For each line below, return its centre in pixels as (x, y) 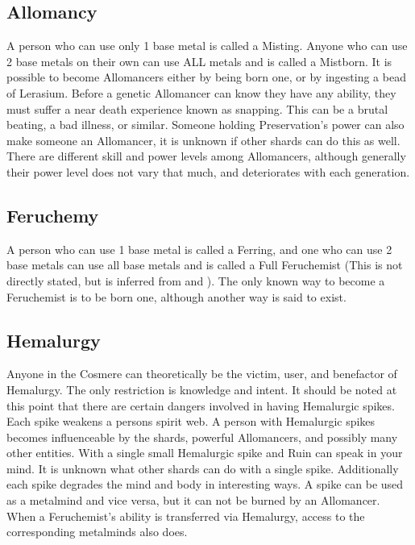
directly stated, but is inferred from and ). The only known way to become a (196, 280)
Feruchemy (53, 215)
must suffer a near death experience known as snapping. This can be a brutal (197, 108)
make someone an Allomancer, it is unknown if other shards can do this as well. (203, 140)
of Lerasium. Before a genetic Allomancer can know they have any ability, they (201, 92)
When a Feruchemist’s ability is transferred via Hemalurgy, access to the (186, 516)
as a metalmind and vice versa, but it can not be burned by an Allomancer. (193, 500)
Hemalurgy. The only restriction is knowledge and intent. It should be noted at (202, 389)
